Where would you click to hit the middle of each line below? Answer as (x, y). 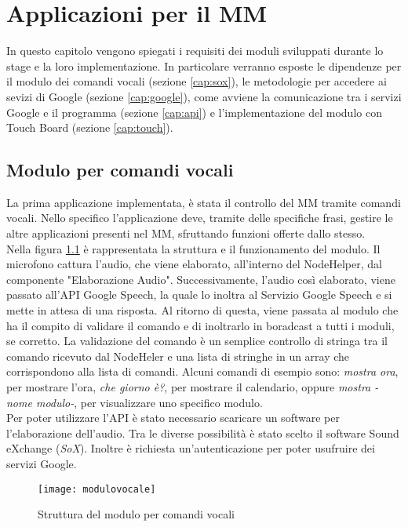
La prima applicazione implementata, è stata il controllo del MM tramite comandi (204, 202)
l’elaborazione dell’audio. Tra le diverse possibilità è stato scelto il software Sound (203, 433)
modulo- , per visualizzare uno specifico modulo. (149, 402)
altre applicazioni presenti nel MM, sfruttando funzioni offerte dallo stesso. (186, 233)
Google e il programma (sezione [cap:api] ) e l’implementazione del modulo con (194, 112)
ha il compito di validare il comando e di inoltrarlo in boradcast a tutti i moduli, (200, 325)
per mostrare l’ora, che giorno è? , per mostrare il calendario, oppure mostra (189, 387)
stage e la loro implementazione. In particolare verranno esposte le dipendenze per (204, 65)
